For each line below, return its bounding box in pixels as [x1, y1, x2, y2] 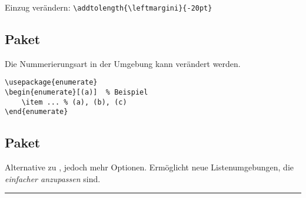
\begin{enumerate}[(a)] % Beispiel [5, 88, 148, 97]
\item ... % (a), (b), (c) [21, 98, 127, 106]
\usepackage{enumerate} [5, 78, 98, 87]
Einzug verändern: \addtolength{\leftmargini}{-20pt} [5, 1, 212, 13]
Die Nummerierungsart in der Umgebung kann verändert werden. [5, 57, 241, 69]
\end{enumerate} [5, 108, 68, 116]
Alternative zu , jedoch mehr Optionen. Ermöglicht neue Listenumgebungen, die [5, 161, 294, 173]
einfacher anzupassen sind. [5, 172, 101, 184]
